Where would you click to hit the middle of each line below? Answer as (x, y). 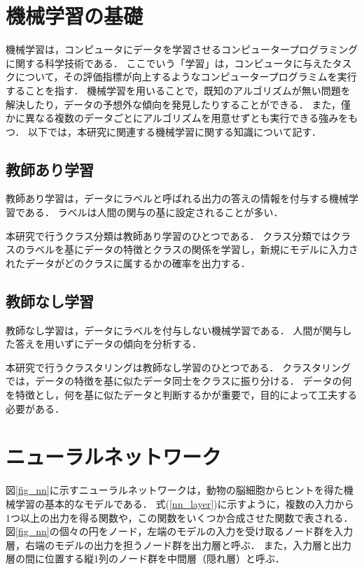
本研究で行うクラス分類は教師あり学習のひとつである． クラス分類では (168, 235)
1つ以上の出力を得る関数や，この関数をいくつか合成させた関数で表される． (180, 517)
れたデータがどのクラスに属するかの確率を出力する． (128, 263)
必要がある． (35, 408)
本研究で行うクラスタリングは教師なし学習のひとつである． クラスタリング (178, 367)
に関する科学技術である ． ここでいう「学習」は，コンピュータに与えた (169, 63)
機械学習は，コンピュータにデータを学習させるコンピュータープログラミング (182, 49)
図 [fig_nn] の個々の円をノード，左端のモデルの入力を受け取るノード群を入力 (180, 531)
